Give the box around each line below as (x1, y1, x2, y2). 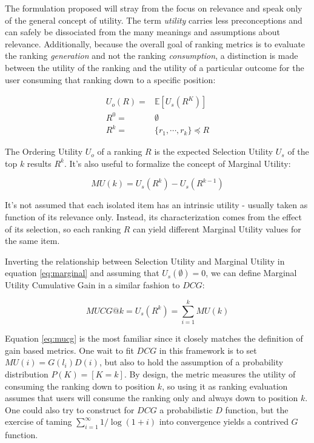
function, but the (225, 403, 289, 416)
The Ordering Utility (5, 145, 83, 158)
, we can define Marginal (205, 266, 297, 279)
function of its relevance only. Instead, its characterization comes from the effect (5, 211, 302, 223)
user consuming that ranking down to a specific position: (5, 73, 216, 86)
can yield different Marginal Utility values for (133, 222, 301, 235)
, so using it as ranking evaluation (162, 379, 288, 392)
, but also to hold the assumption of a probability (99, 356, 284, 368)
